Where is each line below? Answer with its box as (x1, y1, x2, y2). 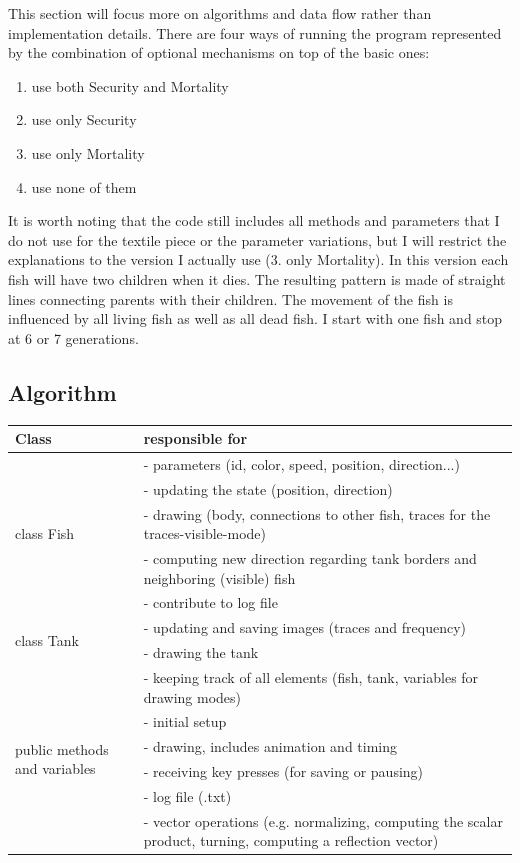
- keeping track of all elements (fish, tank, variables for (143, 666, 479, 687)
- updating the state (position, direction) (143, 478, 393, 499)
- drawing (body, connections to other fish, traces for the (143, 503, 491, 524)
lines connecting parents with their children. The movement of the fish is (8, 288, 453, 309)
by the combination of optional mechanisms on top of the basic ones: (8, 42, 430, 63)
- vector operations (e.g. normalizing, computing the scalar (143, 810, 503, 831)
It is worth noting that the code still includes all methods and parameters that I (8, 210, 500, 231)
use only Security (31, 109, 137, 130)
